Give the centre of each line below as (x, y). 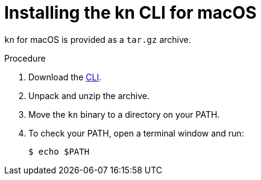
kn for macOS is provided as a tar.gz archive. (98, 39)
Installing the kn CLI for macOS (130, 13)
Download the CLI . (65, 77)
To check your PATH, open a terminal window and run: (136, 133)
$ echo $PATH (59, 151)
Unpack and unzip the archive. (89, 95)
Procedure (25, 58)
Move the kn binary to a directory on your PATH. (124, 114)
